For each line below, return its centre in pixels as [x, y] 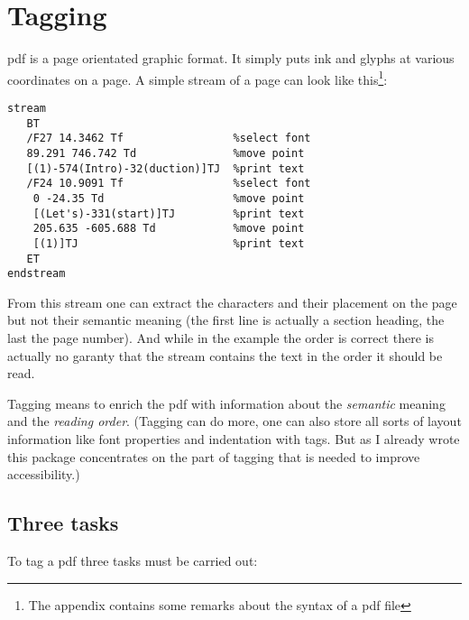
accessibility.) [44, 474]
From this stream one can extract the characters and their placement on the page [232, 302]
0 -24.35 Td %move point [169, 198]
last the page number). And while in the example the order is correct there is [221, 338]
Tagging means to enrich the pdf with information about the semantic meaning [226, 403]
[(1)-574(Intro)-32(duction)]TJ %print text [166, 168]
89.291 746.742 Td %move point [166, 153]
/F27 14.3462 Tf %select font [169, 139]
